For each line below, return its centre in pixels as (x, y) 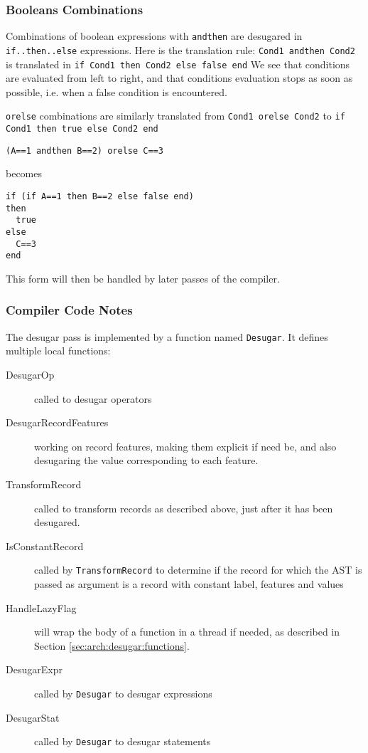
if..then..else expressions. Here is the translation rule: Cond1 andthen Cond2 (180, 49)
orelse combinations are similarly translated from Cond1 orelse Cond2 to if (175, 116)
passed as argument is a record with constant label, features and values (189, 583)
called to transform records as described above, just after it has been (184, 508)
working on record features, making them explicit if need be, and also (185, 446)
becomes (24, 173)
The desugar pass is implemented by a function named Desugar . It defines (167, 336)
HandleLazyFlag (41, 607)
